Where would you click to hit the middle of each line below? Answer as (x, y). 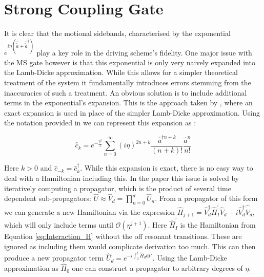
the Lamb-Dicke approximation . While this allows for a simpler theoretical (121, 72)
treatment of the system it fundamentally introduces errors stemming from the (128, 82)
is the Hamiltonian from (218, 225)
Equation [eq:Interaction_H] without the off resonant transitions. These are (123, 236)
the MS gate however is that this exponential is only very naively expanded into (130, 62)
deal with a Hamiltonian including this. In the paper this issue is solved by (122, 178)
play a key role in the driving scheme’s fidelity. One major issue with (144, 52)
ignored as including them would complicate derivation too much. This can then (130, 246)
